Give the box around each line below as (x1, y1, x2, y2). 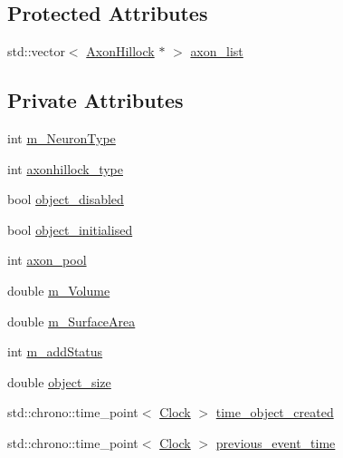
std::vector (7, 42, 65, 61)
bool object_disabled (7, 190, 124, 209)
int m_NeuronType (7, 129, 116, 147)
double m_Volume (7, 280, 110, 299)
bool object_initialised (7, 219, 133, 239)
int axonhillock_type (7, 159, 123, 178)
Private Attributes (7, 86, 184, 114)
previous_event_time (215, 433, 336, 452)
